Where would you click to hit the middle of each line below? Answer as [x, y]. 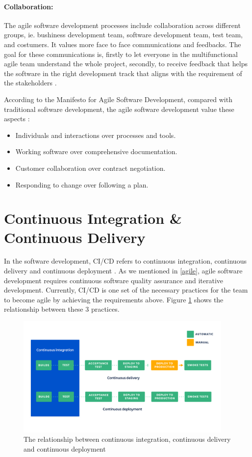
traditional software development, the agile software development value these [119, 109]
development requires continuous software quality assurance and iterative [114, 280]
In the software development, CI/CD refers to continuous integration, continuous [125, 261]
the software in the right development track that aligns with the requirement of [123, 73]
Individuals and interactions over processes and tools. [96, 135]
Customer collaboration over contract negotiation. [90, 168]
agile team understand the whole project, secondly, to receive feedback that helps [126, 64]
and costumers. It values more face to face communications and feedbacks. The [123, 44]
